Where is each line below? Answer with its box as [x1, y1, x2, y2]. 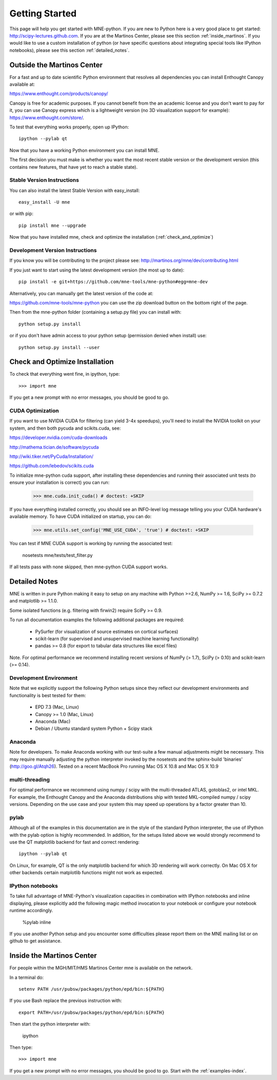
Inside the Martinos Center [9, 951, 97, 960]
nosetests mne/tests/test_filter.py [22, 552, 93, 558]
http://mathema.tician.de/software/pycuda [9, 444, 100, 450]
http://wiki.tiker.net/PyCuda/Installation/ [9, 453, 94, 459]
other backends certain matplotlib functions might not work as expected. [9, 870, 164, 876]
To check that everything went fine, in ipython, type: [9, 371, 120, 377]
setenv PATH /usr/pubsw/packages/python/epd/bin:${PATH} [18, 986, 165, 992]
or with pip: [9, 210, 33, 217]
